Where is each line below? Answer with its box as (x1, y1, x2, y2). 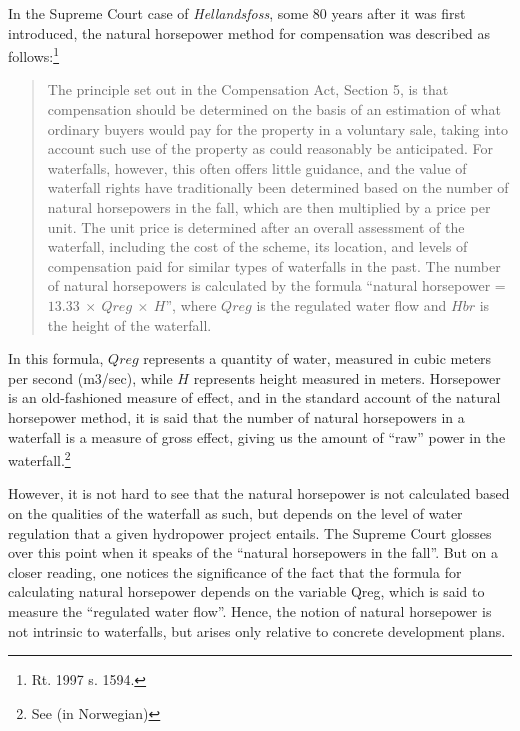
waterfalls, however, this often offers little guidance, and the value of (47, 157, 467, 178)
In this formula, (8, 348, 104, 369)
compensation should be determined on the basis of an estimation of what (47, 99, 501, 120)
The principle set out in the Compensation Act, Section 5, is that (47, 79, 449, 100)
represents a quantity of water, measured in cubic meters (143, 348, 492, 369)
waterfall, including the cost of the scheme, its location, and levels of (47, 236, 468, 257)
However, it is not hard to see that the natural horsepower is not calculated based (8, 483, 510, 504)
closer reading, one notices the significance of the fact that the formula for (8, 561, 462, 582)
